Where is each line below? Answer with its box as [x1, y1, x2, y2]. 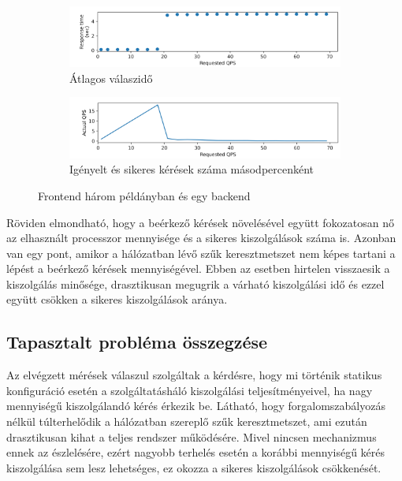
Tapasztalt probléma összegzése [6, 330, 268, 354]
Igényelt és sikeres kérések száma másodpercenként [69, 161, 315, 177]
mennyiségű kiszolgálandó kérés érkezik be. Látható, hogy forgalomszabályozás [6, 397, 385, 414]
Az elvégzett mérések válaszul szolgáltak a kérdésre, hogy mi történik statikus [6, 367, 382, 383]
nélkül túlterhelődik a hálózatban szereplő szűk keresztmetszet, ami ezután [6, 413, 367, 430]
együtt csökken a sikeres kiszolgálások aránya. [6, 291, 228, 308]
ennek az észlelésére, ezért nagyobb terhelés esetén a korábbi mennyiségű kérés [6, 444, 385, 460]
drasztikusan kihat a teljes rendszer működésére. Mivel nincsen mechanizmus [6, 428, 377, 445]
